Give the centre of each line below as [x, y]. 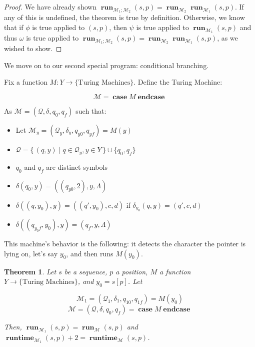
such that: [91, 110]
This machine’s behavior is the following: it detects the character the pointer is [125, 243]
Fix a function [26, 82]
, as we [227, 38]
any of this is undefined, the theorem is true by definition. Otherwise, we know [124, 17]
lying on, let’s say [31, 253]
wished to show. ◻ [33, 48]
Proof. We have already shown [50, 7]
